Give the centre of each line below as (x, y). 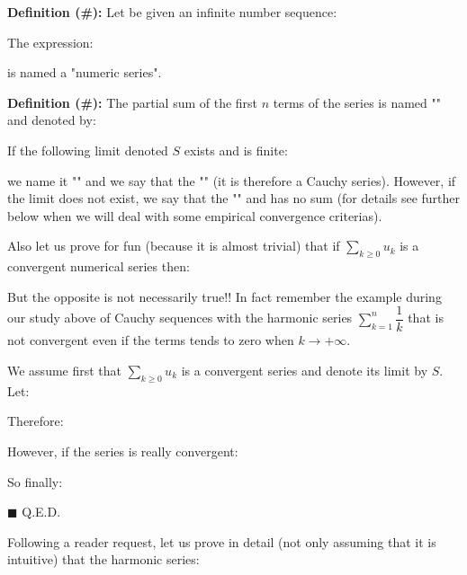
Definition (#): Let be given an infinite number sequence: (172, 12)
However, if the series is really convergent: (123, 451)
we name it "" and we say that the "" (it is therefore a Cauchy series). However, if (232, 180)
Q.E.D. (41, 512)
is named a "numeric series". (85, 72)
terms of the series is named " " (357, 102)
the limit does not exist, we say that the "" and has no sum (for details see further (234, 198)
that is (426, 318)
